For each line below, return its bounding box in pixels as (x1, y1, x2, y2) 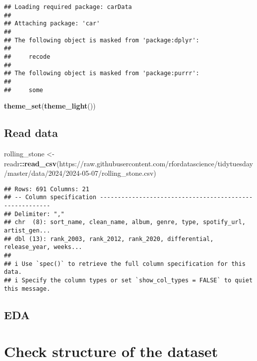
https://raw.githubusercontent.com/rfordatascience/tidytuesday (59, 158, 253, 168)
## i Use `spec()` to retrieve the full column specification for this (4, 260, 246, 267)
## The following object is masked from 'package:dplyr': (4, 36, 199, 44)
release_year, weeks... (4, 243, 82, 251)
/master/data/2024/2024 (4, 168, 80, 178)
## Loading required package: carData (4, 3, 132, 10)
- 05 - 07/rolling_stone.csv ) (79, 168, 156, 178)
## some (4, 86, 43, 94)
